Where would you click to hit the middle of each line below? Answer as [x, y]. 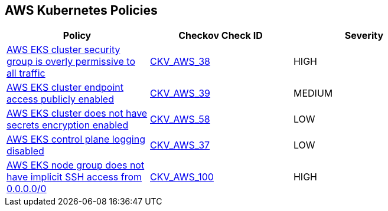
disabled [25, 151]
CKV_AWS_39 [180, 93]
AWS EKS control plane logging [76, 139]
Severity [364, 36]
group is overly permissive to [71, 62]
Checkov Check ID [221, 36]
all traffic [26, 73]
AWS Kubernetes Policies [81, 10]
